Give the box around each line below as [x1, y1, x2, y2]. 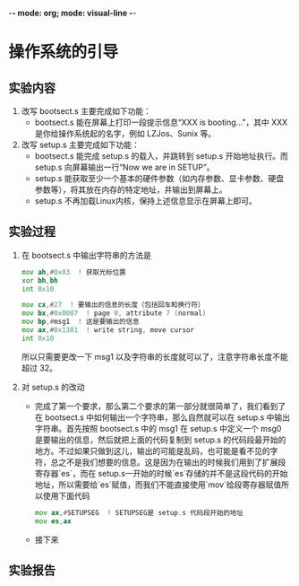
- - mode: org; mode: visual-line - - [8, 8, 137, 18]
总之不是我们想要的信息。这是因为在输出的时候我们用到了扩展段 [50, 457, 286, 468]
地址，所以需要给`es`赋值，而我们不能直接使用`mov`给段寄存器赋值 [34, 479, 282, 490]
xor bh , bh [21, 276, 59, 285]
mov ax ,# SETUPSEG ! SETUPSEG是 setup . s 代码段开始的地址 [34, 508, 243, 517]
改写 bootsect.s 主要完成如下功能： [21, 106, 152, 116]
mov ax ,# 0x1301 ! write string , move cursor [21, 326, 194, 335]
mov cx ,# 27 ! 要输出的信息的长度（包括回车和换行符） [21, 301, 205, 310]
